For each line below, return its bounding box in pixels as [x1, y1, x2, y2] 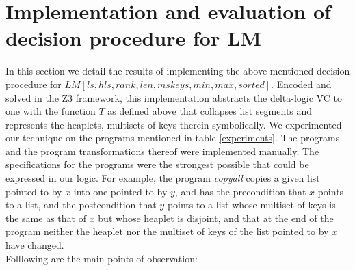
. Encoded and [271, 77, 332, 91]
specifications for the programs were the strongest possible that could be [5, 157, 309, 172]
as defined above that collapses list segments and [107, 104, 313, 118]
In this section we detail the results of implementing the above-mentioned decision [5, 64, 350, 78]
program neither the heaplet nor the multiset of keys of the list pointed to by [5, 224, 329, 239]
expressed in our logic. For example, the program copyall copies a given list [5, 171, 320, 185]
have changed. [5, 238, 64, 252]
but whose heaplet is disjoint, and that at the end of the [98, 211, 334, 225]
